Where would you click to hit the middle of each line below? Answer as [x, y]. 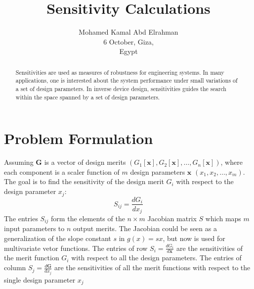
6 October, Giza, [128, 41]
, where [232, 162]
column [15, 267]
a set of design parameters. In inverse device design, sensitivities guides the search [121, 89]
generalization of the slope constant [58, 238]
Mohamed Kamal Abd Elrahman [128, 32]
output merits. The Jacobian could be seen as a [145, 228]
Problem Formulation [79, 138]
